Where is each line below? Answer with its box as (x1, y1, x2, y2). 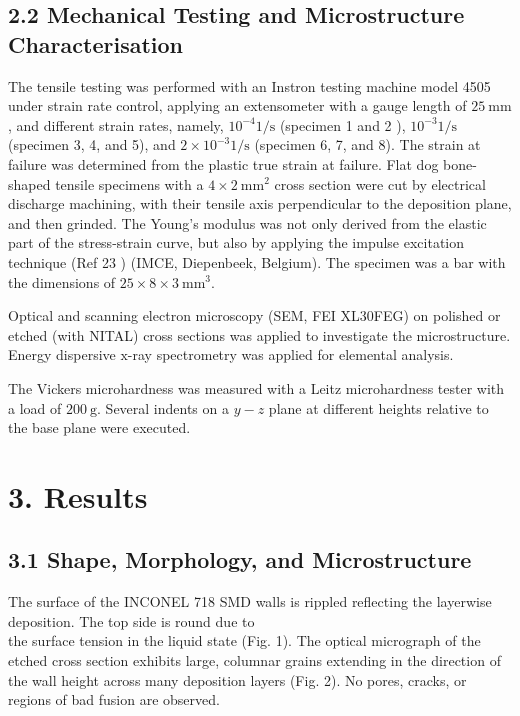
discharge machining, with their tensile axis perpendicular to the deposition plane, (8, 193, 512, 214)
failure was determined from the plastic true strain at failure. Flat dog (8, 153, 439, 174)
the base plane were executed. (8, 417, 191, 438)
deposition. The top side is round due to (8, 610, 255, 631)
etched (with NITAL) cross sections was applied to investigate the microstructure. (8, 324, 511, 345)
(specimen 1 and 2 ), (279, 114, 406, 135)
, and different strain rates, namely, (8, 114, 224, 135)
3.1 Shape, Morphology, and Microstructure (8, 544, 472, 575)
